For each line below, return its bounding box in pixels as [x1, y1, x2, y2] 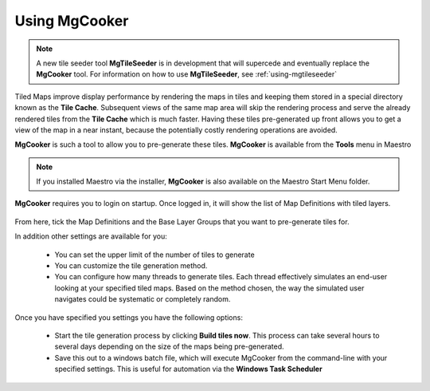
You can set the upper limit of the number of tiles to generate [54, 250, 255, 259]
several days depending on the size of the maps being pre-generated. [54, 342, 284, 351]
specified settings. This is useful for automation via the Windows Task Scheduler [54, 364, 322, 374]
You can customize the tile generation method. [54, 261, 208, 271]
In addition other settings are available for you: [14, 231, 167, 241]
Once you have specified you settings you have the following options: [14, 312, 243, 322]
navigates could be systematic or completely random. [54, 294, 231, 304]
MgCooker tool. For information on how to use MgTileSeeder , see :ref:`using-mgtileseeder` [36, 69, 338, 79]
